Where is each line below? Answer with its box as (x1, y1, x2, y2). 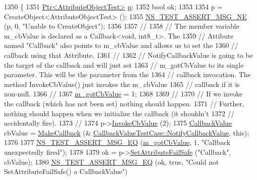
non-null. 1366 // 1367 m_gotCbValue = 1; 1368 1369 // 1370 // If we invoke (4, 89, 243, 99)
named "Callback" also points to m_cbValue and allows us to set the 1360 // (4, 40, 239, 50)
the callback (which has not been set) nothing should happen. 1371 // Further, (4, 98, 244, 108)
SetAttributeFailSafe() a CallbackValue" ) (4, 166, 128, 177)
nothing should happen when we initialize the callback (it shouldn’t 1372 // (4, 108, 235, 118)
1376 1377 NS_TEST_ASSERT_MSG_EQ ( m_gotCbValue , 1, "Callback (4, 137, 231, 147)
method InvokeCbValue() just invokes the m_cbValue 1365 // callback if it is (4, 79, 240, 89)
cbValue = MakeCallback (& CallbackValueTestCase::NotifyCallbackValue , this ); (4, 127, 249, 137)
